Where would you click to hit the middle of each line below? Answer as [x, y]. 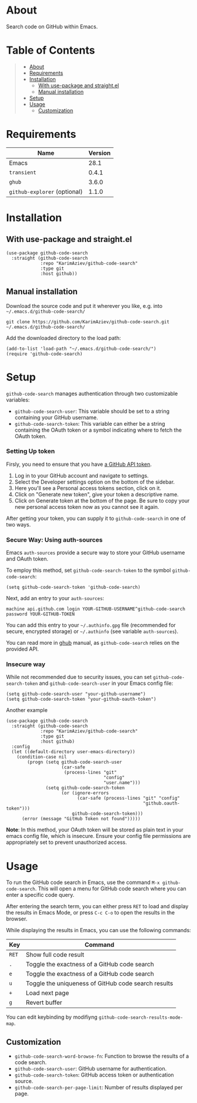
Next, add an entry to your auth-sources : [55, 598]
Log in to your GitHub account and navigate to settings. [81, 475]
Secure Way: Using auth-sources [54, 539]
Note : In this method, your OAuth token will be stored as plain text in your [95, 830]
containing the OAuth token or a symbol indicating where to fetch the [98, 430]
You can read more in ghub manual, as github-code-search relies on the [93, 643]
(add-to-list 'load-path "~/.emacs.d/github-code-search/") [81, 349]
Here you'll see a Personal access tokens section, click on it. [88, 488]
